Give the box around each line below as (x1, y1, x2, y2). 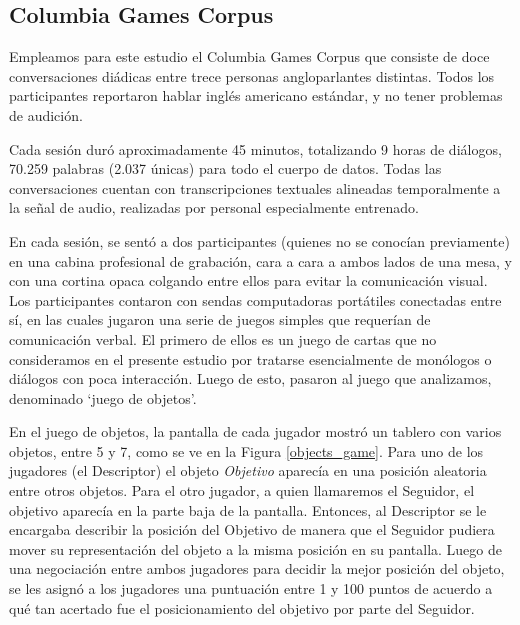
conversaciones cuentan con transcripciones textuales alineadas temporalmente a (9, 177, 501, 198)
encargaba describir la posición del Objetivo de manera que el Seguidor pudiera (9, 519, 495, 540)
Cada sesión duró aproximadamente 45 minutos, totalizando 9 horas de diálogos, (9, 138, 502, 159)
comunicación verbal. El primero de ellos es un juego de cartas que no (9, 328, 437, 349)
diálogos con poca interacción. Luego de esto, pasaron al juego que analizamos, (9, 368, 492, 389)
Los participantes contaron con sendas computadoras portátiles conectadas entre (9, 289, 502, 310)
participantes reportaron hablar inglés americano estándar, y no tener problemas (9, 85, 503, 106)
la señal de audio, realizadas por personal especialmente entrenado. (9, 197, 419, 218)
